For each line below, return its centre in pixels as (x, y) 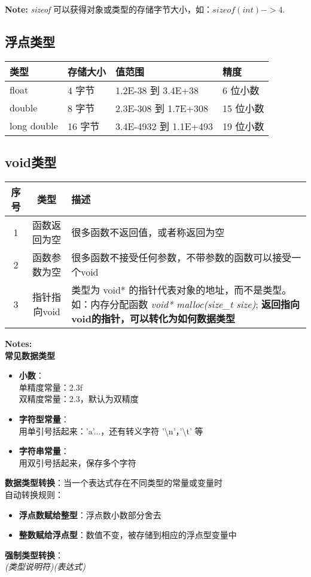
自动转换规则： (34, 494)
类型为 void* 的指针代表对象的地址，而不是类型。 (182, 290)
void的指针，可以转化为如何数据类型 (153, 318)
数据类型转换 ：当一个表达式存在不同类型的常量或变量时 (114, 483)
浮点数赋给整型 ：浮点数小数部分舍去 (90, 514)
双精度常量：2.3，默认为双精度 (79, 399)
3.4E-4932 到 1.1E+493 (164, 126)
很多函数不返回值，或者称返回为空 (148, 232)
